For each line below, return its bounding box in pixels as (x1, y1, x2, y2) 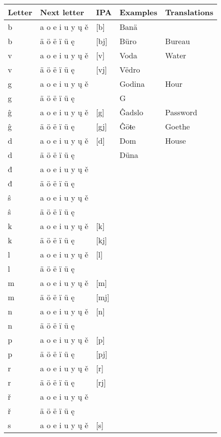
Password (165, 106, 197, 118)
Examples (119, 6, 158, 18)
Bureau (165, 35, 190, 47)
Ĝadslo (119, 106, 144, 118)
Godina (119, 78, 145, 89)
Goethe (165, 121, 190, 132)
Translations (165, 6, 214, 18)
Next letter (40, 6, 84, 18)
